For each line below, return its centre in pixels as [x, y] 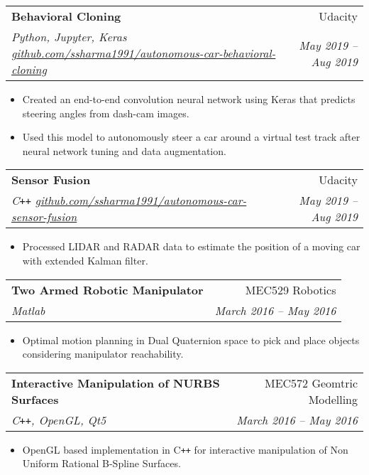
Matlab [28, 310]
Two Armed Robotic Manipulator [108, 289]
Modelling [333, 399]
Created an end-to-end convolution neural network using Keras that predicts [189, 99]
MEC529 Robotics [291, 289]
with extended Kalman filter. [85, 260]
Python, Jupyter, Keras [69, 37]
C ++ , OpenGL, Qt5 [59, 420]
